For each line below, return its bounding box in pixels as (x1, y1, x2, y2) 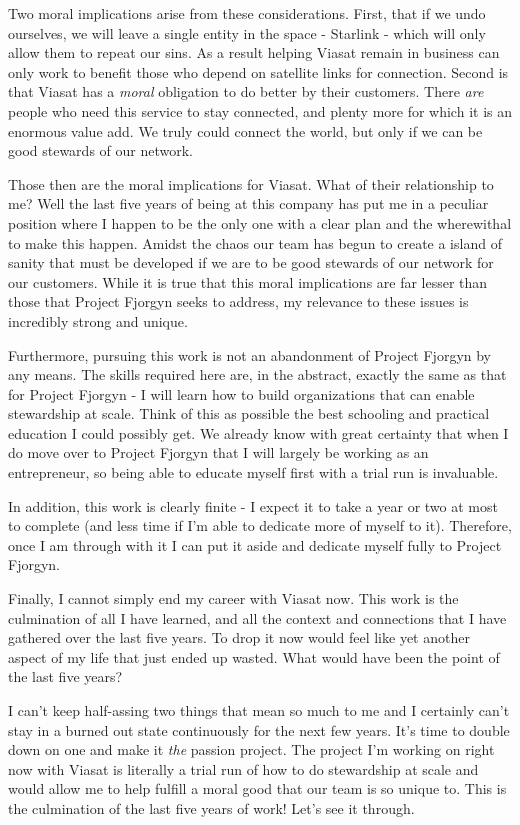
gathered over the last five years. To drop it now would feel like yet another (8, 627, 470, 648)
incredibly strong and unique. (8, 310, 188, 331)
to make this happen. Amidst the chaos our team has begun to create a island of (8, 232, 502, 253)
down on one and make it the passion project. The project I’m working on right (8, 739, 495, 760)
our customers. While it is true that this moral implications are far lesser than (8, 271, 488, 292)
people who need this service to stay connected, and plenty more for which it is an (8, 100, 512, 121)
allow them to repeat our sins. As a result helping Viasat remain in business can (8, 42, 500, 63)
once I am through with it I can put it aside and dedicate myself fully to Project (8, 534, 502, 555)
